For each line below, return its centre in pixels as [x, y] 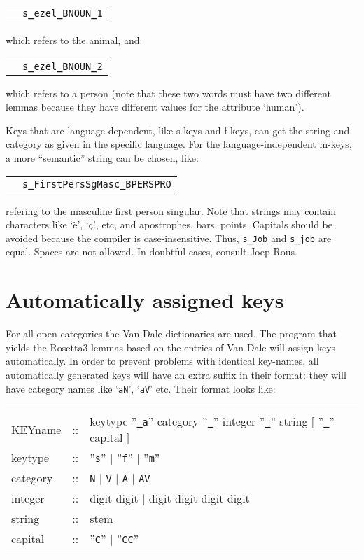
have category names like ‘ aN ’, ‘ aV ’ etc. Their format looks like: [141, 388]
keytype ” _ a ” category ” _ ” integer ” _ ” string [199, 421]
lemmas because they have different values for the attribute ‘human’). [155, 107]
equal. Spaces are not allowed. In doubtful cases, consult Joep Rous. [152, 252]
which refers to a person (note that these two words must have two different [168, 93]
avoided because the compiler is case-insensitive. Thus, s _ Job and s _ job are [169, 238]
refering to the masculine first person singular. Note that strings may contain [171, 210]
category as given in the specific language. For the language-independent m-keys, [179, 144]
